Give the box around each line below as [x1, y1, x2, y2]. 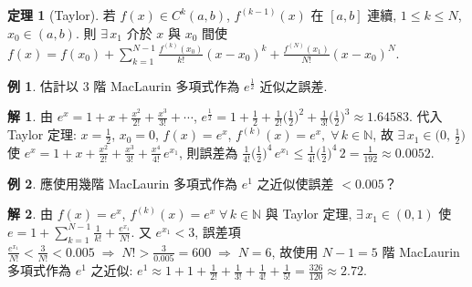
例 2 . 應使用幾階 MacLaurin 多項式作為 [7, 173, 238, 192]
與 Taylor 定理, [265, 204, 352, 223]
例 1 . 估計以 [7, 76, 79, 95]
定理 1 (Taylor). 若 [7, 5, 116, 24]
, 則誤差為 [179, 142, 238, 161]
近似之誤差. [259, 76, 328, 95]
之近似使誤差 [257, 173, 334, 192]
